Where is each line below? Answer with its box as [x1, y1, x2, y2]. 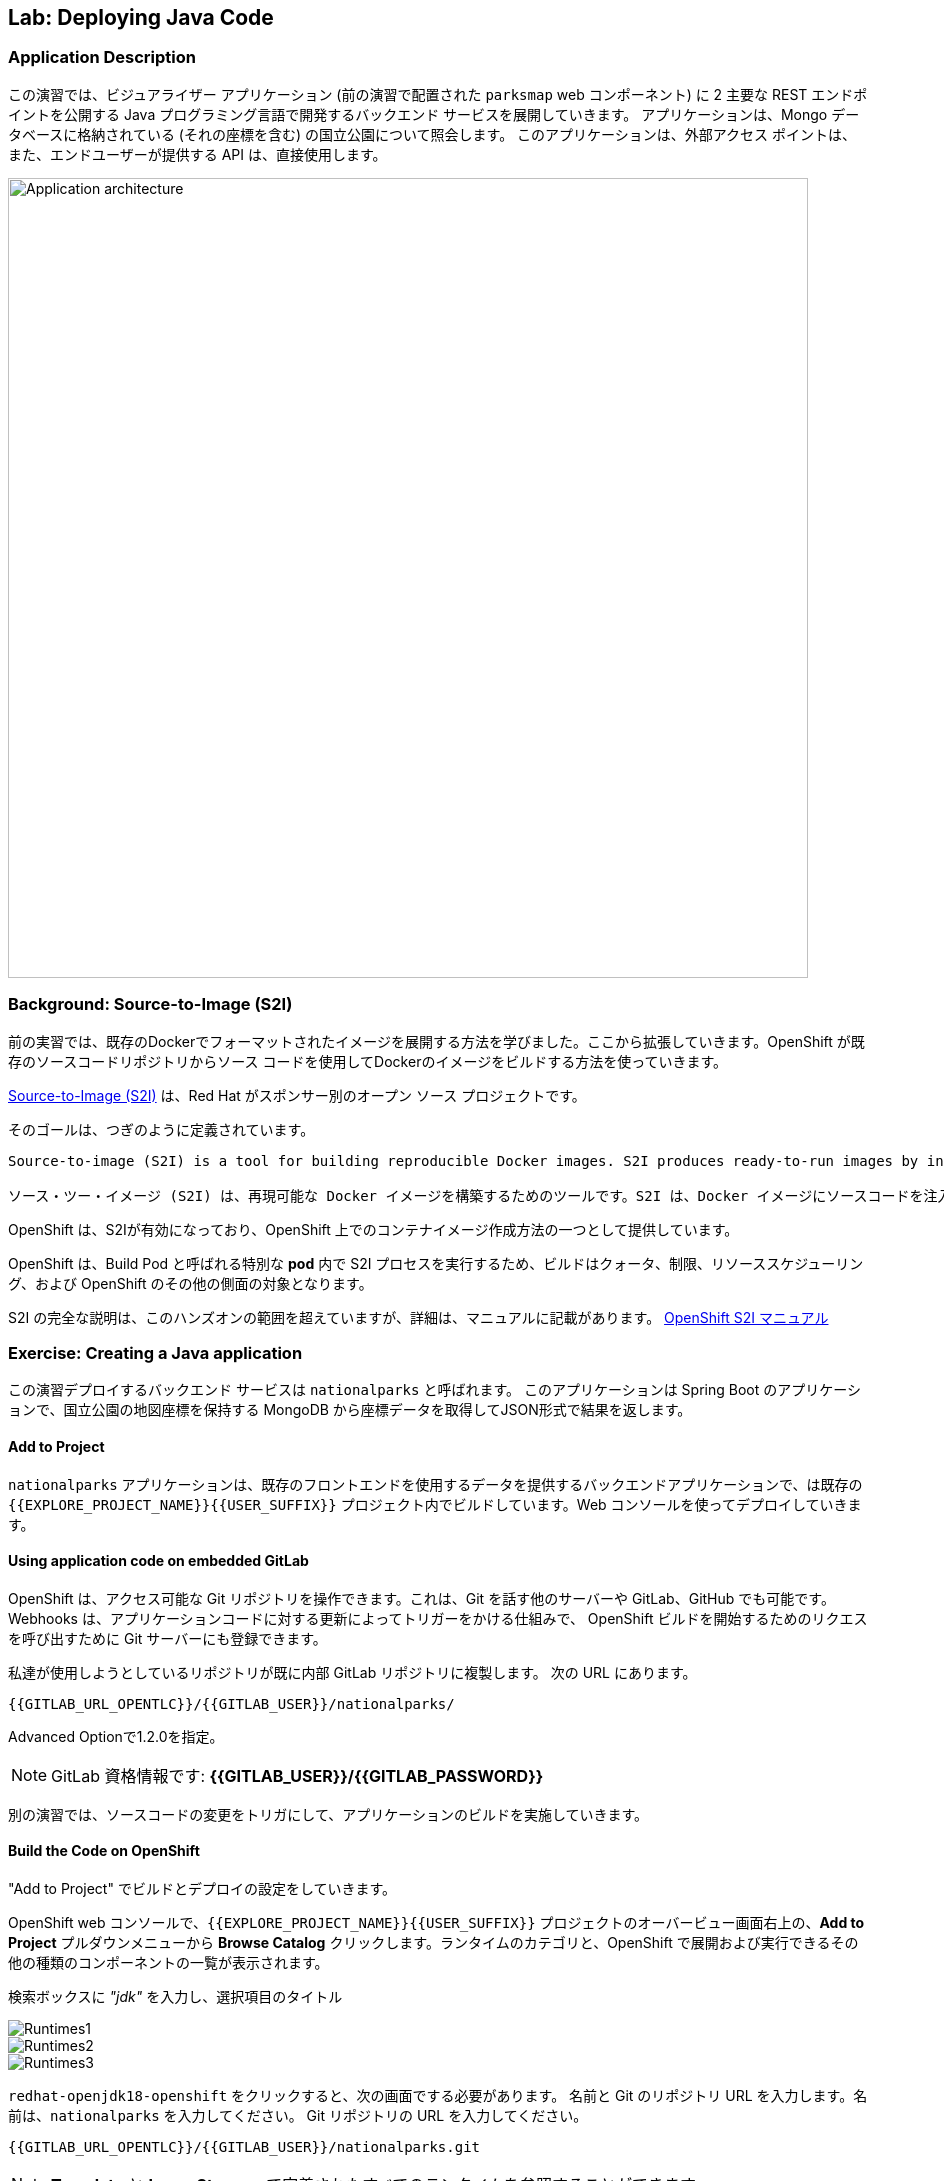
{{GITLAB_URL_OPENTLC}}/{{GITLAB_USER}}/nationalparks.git [8, 2138, 481, 2155]
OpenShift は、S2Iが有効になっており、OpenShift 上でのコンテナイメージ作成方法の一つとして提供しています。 [8, 1220, 739, 1238]
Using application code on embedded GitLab [8, 1552, 309, 1570]
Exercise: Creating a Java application [8, 1342, 303, 1363]
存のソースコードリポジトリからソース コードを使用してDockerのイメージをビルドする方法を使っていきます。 [8, 1052, 728, 1070]
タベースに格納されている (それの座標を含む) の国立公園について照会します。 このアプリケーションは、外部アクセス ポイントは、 [8, 125, 857, 143]
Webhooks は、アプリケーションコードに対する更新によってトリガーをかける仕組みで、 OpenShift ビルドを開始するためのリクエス [8, 1609, 868, 1627]
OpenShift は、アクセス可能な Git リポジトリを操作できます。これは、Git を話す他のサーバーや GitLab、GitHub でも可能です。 [8, 1589, 835, 1607]
